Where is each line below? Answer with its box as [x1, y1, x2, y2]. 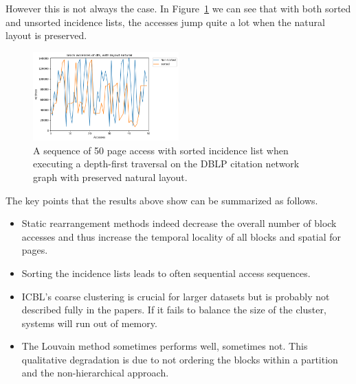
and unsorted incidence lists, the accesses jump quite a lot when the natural [5, 14, 325, 29]
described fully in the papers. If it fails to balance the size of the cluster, [21, 302, 326, 317]
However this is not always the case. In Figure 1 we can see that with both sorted [5, 1, 351, 15]
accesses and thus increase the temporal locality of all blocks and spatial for [21, 229, 341, 243]
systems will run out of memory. [21, 315, 157, 330]
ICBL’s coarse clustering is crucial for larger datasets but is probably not [21, 289, 330, 303]
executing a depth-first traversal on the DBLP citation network [33, 156, 300, 171]
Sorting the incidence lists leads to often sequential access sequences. [21, 265, 311, 280]
